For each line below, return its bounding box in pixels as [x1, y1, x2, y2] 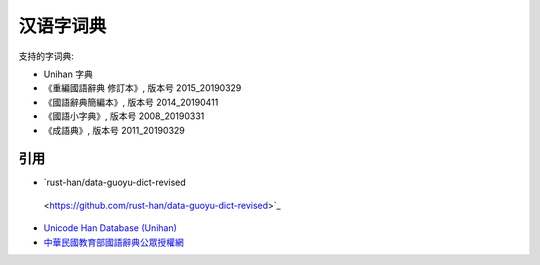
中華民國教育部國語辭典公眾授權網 [43, 236, 184, 248]
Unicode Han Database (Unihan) [43, 222, 177, 234]
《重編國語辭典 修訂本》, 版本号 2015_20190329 [43, 82, 242, 94]
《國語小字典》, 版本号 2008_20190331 [43, 110, 205, 122]
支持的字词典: [18, 50, 75, 62]
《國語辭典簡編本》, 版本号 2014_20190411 [43, 96, 219, 108]
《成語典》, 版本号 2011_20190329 [43, 124, 185, 136]
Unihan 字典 [43, 68, 94, 80]
